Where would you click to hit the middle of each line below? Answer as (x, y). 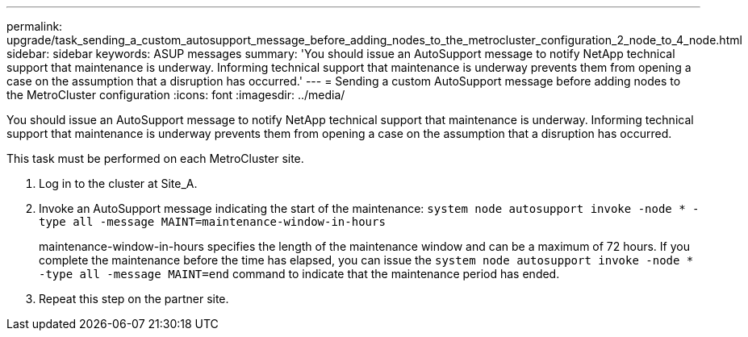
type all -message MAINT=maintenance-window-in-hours (212, 222)
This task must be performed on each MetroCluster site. (155, 158)
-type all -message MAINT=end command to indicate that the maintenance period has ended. (299, 274)
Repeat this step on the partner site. (134, 299)
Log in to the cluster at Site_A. (118, 183)
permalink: (35, 26)
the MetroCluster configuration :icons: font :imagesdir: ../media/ (176, 95)
